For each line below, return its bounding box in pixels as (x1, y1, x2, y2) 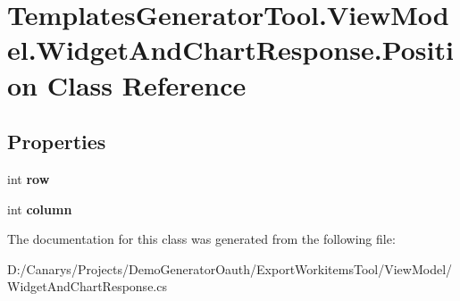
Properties (7, 128, 106, 155)
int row (7, 169, 50, 188)
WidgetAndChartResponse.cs (7, 277, 167, 296)
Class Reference (46, 66, 247, 103)
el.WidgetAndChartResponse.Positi (7, 31, 454, 68)
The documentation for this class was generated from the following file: (7, 230, 396, 248)
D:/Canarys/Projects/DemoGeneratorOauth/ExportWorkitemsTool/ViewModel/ (7, 259, 453, 278)
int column (7, 199, 72, 218)
